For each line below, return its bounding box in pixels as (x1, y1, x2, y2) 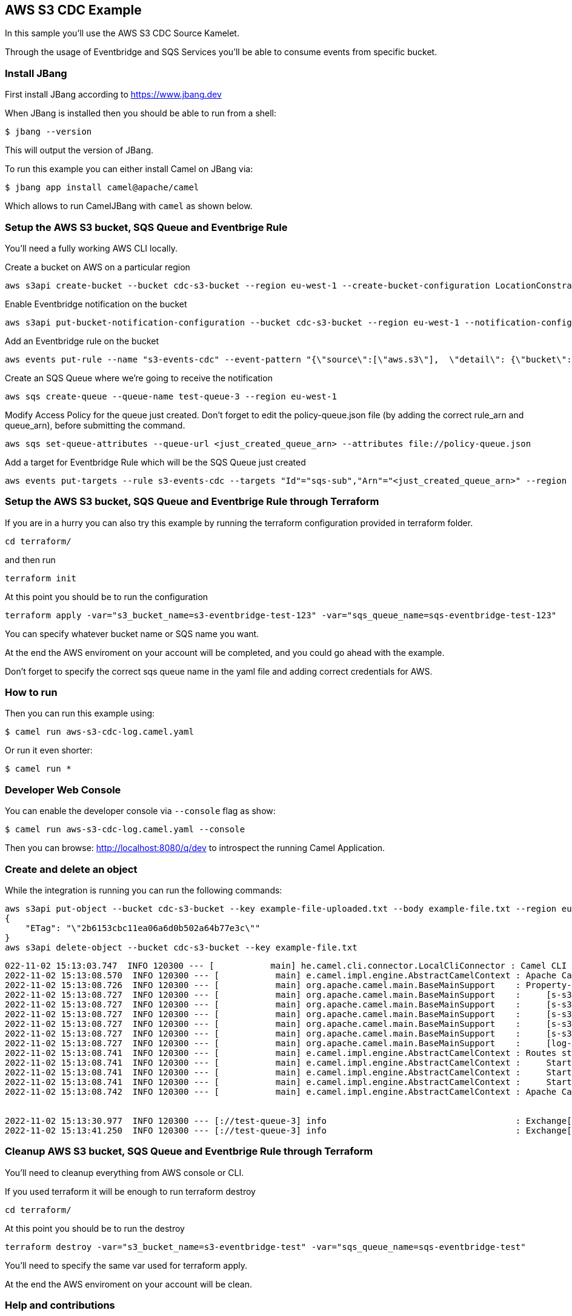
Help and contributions (5, 1299, 115, 1312)
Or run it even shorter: (5, 745, 93, 756)
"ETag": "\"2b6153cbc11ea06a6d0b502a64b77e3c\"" (25, 923, 261, 933)
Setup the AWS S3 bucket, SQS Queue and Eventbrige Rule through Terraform (5, 495, 379, 508)
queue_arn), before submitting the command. (5, 419, 185, 430)
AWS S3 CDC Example (5, 2, 142, 18)
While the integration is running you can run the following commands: (5, 884, 282, 895)
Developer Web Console (5, 783, 121, 796)
